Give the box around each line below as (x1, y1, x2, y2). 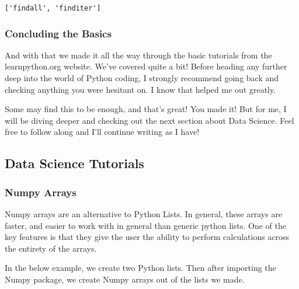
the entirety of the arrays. (5, 242, 97, 254)
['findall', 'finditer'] (5, 4, 101, 12)
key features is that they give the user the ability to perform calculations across (5, 231, 290, 243)
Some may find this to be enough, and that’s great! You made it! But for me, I (5, 103, 287, 115)
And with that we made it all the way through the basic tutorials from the (5, 48, 272, 61)
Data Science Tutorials (5, 154, 144, 172)
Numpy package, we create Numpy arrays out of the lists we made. (5, 273, 245, 285)
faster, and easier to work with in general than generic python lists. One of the (5, 219, 286, 231)
